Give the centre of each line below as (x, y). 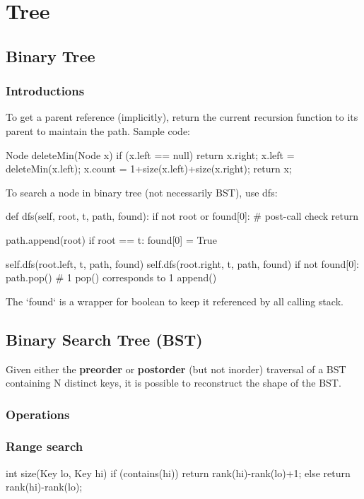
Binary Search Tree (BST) (104, 339)
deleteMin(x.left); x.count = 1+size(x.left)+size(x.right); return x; (149, 169)
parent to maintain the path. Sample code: (98, 130)
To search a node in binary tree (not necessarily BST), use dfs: (142, 192)
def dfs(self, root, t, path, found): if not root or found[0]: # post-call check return (182, 216)
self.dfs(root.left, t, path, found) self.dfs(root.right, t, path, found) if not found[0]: (182, 263)
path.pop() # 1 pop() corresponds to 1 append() (111, 277)
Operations (38, 414)
